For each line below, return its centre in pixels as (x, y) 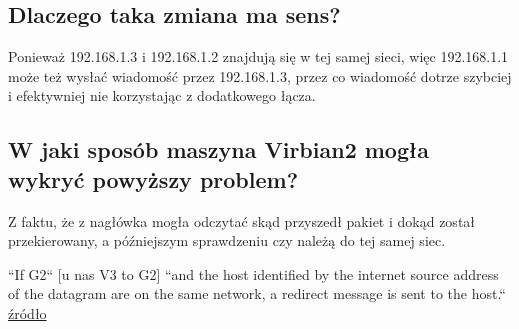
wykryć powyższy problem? (153, 178)
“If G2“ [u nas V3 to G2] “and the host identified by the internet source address (253, 273)
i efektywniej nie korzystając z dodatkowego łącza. (162, 95)
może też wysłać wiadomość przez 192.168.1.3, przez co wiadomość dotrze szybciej (260, 75)
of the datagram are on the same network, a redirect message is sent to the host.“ (257, 293)
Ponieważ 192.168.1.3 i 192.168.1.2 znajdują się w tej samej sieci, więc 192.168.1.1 (258, 56)
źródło (27, 312)
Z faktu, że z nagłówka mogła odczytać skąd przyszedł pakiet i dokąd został (242, 220)
